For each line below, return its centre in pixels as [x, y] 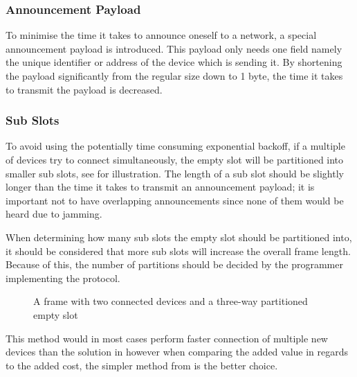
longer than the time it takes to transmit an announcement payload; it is [160, 187]
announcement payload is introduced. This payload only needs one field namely [174, 48]
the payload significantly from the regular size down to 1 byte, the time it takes [174, 76]
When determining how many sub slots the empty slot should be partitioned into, [179, 237]
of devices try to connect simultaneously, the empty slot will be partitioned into [175, 159]
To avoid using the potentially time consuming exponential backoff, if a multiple [175, 146]
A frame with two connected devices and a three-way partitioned [171, 301]
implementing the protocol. [63, 278]
